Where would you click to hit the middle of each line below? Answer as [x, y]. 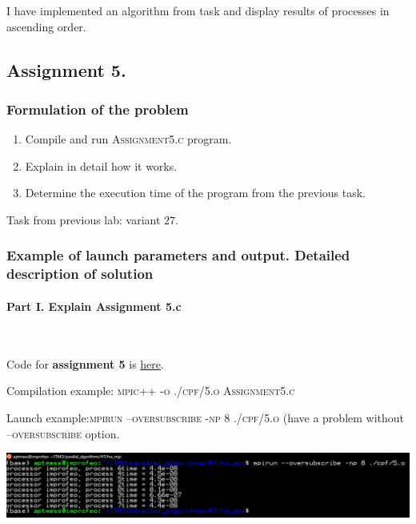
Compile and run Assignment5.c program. [128, 139]
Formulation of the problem [98, 109]
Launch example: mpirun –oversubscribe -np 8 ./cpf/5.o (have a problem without [206, 417]
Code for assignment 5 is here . [85, 363]
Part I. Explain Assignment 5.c [94, 306]
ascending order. [46, 26]
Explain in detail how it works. [101, 165]
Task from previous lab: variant [84, 219]
